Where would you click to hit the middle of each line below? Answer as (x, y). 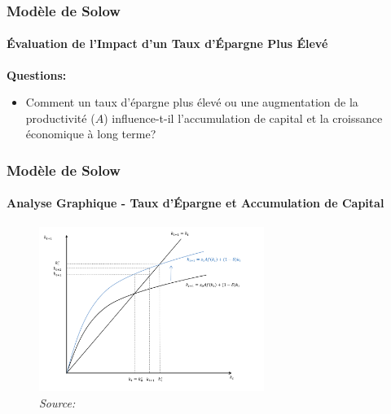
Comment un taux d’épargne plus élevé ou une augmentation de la (192, 102)
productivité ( (60, 118)
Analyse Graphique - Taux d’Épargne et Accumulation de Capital (195, 203)
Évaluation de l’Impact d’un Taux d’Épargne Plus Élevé (167, 44)
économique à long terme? (91, 134)
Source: (57, 402)
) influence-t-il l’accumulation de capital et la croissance (243, 118)
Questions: (37, 74)
